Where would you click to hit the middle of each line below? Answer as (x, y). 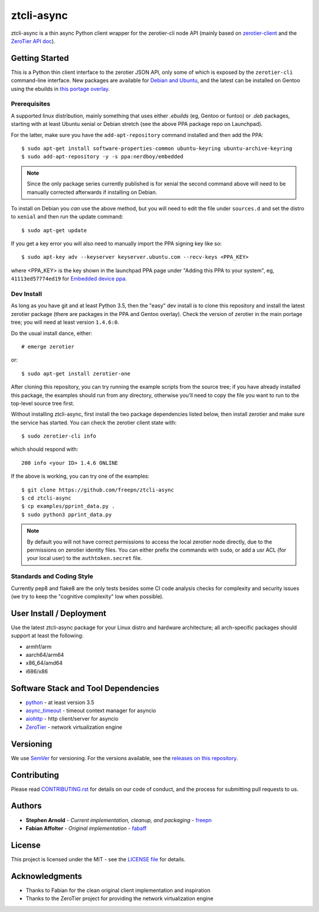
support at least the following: (47, 636)
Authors (26, 806)
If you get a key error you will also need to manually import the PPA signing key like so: (116, 244)
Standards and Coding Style (52, 576)
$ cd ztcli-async (46, 498)
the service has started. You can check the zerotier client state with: (94, 422)
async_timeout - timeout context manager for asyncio (91, 711)
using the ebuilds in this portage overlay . (61, 89)
